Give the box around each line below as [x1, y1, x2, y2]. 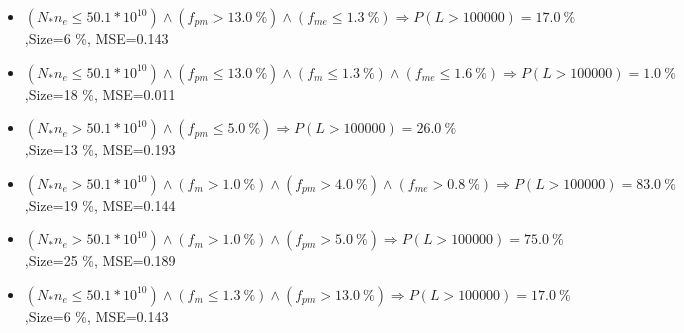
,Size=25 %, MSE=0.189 [24, 250, 176, 271]
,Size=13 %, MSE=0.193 [24, 139, 176, 160]
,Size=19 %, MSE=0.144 [24, 194, 176, 215]
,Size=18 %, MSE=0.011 [24, 83, 176, 104]
